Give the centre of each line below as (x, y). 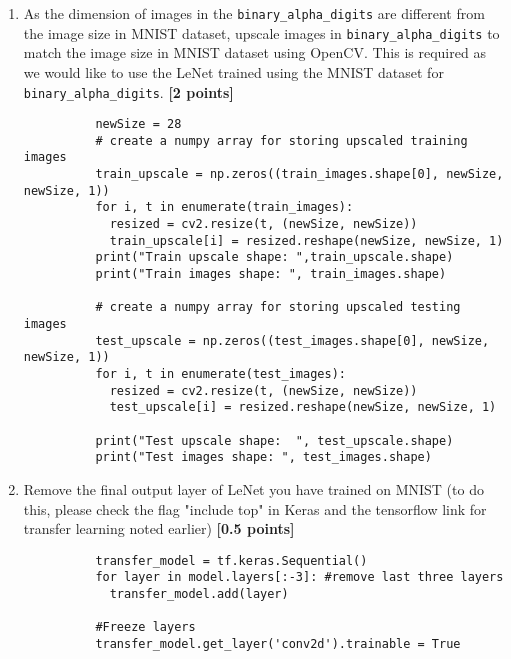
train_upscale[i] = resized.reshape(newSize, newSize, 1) (306, 240)
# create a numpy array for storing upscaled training (281, 140)
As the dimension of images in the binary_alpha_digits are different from (254, 13)
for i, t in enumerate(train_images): (224, 207)
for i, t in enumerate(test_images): (220, 374)
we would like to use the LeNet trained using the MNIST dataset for (233, 71)
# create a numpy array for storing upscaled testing (278, 307)
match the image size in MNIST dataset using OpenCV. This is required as (254, 52)
